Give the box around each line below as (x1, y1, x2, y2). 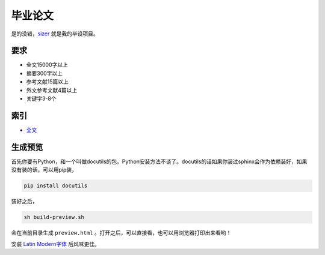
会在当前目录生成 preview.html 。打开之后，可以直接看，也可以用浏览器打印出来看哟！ (11, 229, 232, 236)
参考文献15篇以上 (26, 78, 69, 85)
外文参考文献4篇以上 (26, 86, 78, 94)
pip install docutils (23, 182, 88, 189)
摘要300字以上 (26, 70, 63, 77)
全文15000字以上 (26, 61, 69, 68)
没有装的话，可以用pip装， (11, 166, 78, 173)
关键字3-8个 (26, 95, 57, 102)
